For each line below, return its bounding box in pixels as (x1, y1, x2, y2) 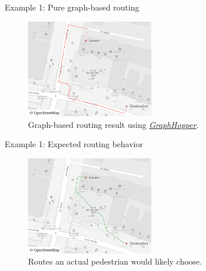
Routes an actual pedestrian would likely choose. (28, 255, 202, 267)
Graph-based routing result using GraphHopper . (28, 118, 199, 130)
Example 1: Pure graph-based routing (5, 1, 139, 13)
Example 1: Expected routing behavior (5, 138, 143, 150)
